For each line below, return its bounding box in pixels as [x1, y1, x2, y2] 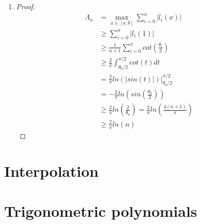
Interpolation [4, 160, 99, 181]
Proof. [16, 1, 35, 11]
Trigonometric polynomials [4, 200, 197, 221]
